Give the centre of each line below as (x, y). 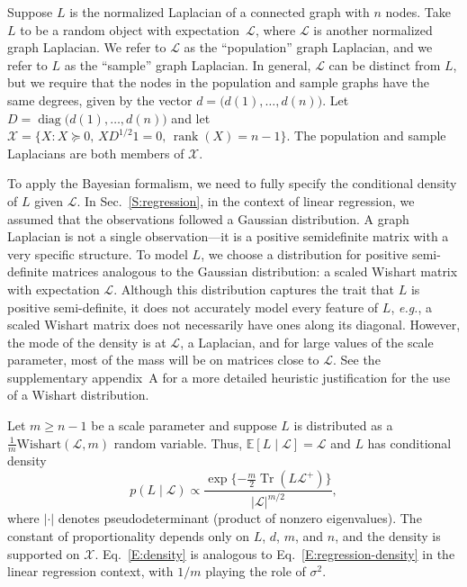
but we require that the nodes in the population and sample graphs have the (218, 82)
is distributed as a (343, 425)
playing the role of (256, 571)
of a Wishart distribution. (78, 395)
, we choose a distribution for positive (305, 253)
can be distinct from (385, 64)
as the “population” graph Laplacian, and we (308, 47)
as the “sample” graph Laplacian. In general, (188, 64)
